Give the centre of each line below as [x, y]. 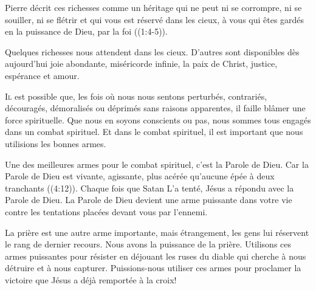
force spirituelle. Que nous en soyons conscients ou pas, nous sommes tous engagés [158, 119]
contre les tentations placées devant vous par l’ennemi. [106, 211]
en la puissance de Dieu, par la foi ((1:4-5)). [86, 31]
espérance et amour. [42, 75]
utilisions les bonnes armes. [56, 143]
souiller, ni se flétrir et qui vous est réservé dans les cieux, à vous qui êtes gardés [155, 19]
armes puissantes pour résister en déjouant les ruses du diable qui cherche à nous [156, 256]
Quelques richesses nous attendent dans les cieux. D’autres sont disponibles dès [152, 51]
